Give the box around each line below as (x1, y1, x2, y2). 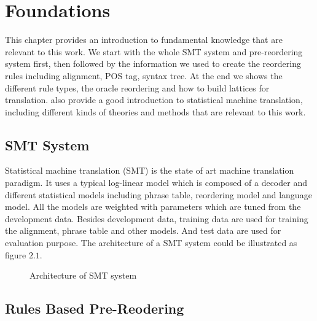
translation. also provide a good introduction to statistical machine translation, (5, 93, 303, 106)
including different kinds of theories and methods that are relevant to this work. (5, 105, 306, 118)
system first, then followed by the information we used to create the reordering (5, 57, 301, 70)
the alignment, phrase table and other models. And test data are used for (5, 224, 281, 237)
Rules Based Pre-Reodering (5, 299, 184, 318)
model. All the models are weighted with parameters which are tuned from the (5, 200, 301, 213)
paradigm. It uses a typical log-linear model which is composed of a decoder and (5, 176, 307, 189)
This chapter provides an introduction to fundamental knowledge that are (5, 33, 283, 46)
